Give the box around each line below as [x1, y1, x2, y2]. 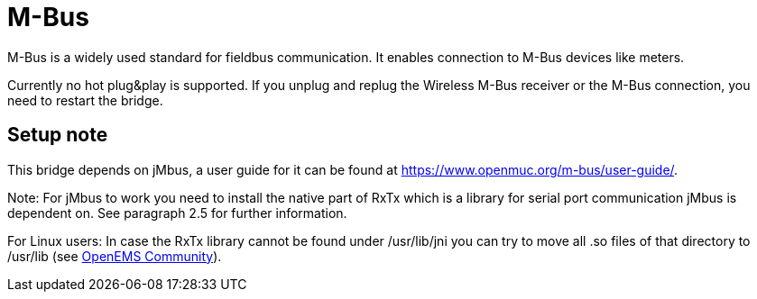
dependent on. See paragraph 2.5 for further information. [7, 204, 347, 221]
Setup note [7, 123, 108, 147]
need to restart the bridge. [7, 92, 163, 108]
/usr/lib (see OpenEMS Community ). [7, 248, 222, 264]
